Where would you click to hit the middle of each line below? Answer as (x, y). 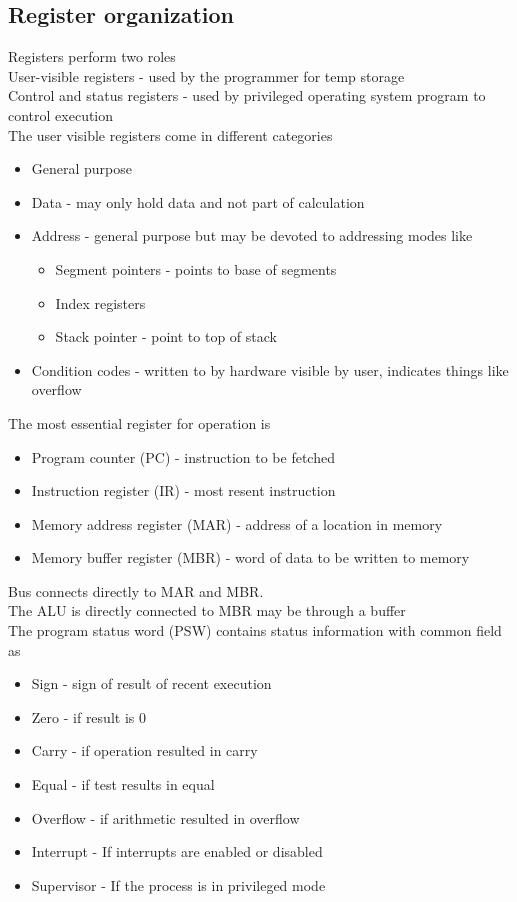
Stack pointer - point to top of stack (166, 336)
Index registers (100, 302)
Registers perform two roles (92, 56)
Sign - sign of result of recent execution (151, 683)
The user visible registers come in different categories (170, 134)
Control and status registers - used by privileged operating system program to (247, 95)
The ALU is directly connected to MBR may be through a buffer (207, 610)
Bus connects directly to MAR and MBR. (136, 590)
